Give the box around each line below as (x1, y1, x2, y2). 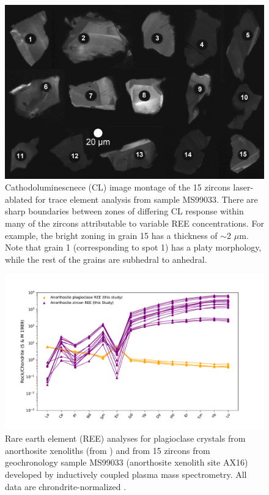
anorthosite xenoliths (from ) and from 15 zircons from (5, 444, 210, 456)
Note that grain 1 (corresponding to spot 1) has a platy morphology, (5, 241, 262, 254)
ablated (5, 192, 33, 205)
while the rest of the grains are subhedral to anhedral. (5, 252, 207, 265)
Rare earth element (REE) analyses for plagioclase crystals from (5, 432, 246, 445)
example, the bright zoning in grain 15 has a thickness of (5, 229, 218, 241)
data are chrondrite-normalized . (5, 480, 127, 493)
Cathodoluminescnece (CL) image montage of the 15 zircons (5, 181, 230, 194)
